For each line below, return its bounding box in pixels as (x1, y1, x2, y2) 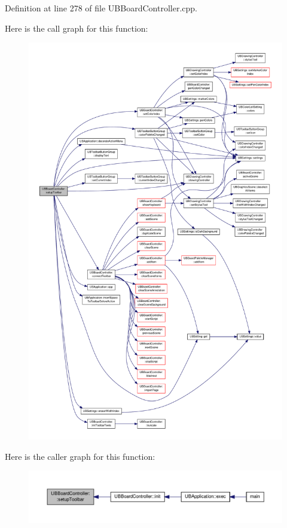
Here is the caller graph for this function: (5, 450, 155, 462)
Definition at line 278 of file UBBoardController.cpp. (5, 2, 197, 14)
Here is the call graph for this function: (5, 22, 148, 34)
